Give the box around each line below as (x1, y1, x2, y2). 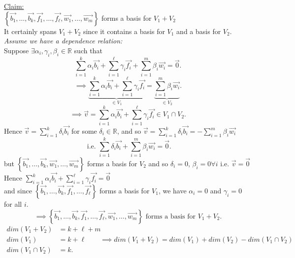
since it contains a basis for (83, 26, 165, 36)
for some (71, 126, 97, 136)
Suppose (4, 45, 29, 55)
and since (4, 185, 32, 195)
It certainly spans (4, 26, 57, 36)
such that (74, 45, 102, 55)
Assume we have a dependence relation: (4, 36, 123, 46)
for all (4, 198, 22, 209)
